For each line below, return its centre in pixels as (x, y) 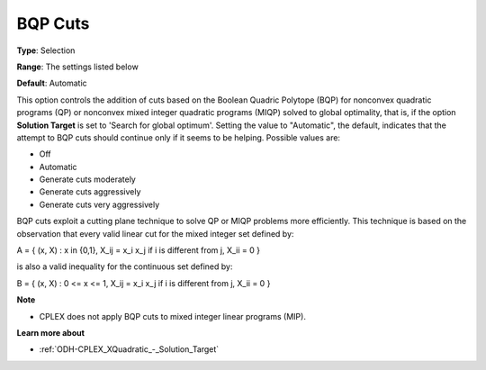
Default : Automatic (52, 83)
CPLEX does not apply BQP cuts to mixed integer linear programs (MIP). (172, 316)
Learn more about (51, 332)
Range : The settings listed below (77, 67)
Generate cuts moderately (88, 179)
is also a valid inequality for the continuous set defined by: (125, 266)
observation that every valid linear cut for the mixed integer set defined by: (155, 233)
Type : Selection (46, 50)
